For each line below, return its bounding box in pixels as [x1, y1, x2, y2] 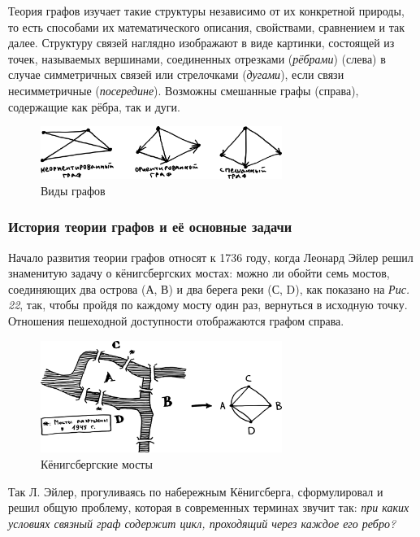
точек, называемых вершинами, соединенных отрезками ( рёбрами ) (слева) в [8, 50, 386, 67]
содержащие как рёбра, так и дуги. [8, 98, 180, 115]
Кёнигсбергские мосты [41, 456, 153, 473]
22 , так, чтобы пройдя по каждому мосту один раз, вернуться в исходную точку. [8, 296, 408, 313]
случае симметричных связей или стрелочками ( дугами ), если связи [8, 66, 344, 83]
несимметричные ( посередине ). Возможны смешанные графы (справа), [8, 81, 359, 98]
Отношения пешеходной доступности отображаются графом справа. [8, 312, 344, 329]
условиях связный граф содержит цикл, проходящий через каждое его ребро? [8, 514, 396, 531]
